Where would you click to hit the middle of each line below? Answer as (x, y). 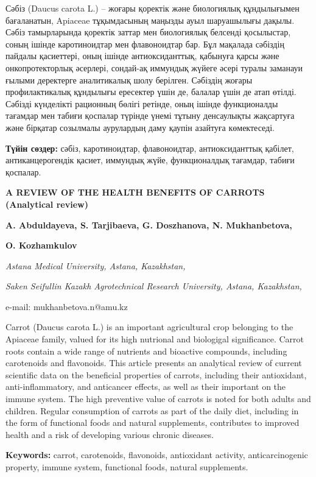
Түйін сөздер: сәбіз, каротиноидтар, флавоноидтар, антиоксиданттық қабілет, (150, 148)
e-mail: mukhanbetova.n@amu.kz (67, 306)
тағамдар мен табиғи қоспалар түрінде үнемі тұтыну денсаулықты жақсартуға (150, 115)
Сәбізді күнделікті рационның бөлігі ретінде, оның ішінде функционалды (142, 103)
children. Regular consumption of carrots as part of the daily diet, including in (152, 410)
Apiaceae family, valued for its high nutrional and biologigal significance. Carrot (155, 339)
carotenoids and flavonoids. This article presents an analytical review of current (154, 363)
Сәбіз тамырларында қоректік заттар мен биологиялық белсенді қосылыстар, (148, 32)
